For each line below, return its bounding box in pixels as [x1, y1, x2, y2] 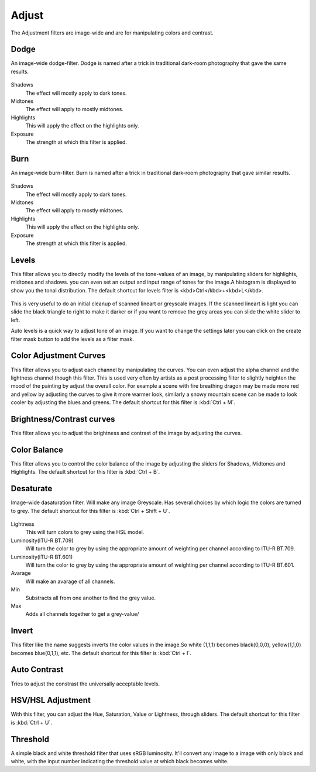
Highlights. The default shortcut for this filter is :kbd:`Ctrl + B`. [11, 468, 160, 475]
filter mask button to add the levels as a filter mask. [11, 335, 135, 342]
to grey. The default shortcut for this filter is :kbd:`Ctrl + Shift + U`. [11, 507, 170, 514]
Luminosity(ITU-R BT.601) [11, 553, 73, 560]
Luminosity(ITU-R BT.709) [11, 537, 74, 544]
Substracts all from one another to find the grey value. [25, 594, 156, 601]
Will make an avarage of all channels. [25, 578, 115, 585]
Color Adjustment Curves [11, 351, 106, 361]
